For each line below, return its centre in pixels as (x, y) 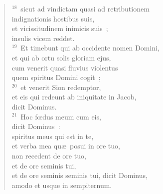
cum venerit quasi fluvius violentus (65, 67)
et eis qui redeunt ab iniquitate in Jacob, (74, 97)
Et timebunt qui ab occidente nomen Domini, (90, 48)
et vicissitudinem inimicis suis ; (60, 28)
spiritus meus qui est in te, (53, 136)
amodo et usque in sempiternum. (62, 185)
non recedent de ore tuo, (49, 155)
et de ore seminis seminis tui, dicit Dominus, (80, 175)
